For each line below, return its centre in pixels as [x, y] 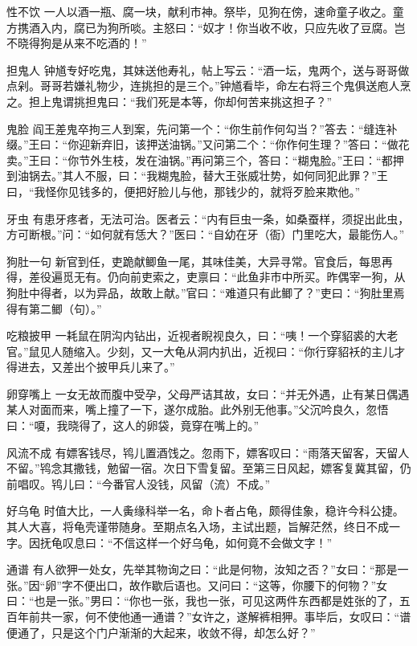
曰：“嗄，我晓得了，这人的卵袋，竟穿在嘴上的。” [133, 425]
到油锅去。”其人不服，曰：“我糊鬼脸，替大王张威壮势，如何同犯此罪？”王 [197, 176]
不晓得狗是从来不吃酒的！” [77, 43]
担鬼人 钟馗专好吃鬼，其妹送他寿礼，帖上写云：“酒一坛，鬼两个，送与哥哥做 [208, 70]
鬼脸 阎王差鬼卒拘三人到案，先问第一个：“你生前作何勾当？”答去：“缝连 [196, 128]
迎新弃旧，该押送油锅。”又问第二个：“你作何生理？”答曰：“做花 [244, 144]
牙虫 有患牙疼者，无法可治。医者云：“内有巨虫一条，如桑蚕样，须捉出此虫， [208, 218]
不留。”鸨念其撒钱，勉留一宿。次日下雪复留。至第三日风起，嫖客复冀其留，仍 [209, 468]
